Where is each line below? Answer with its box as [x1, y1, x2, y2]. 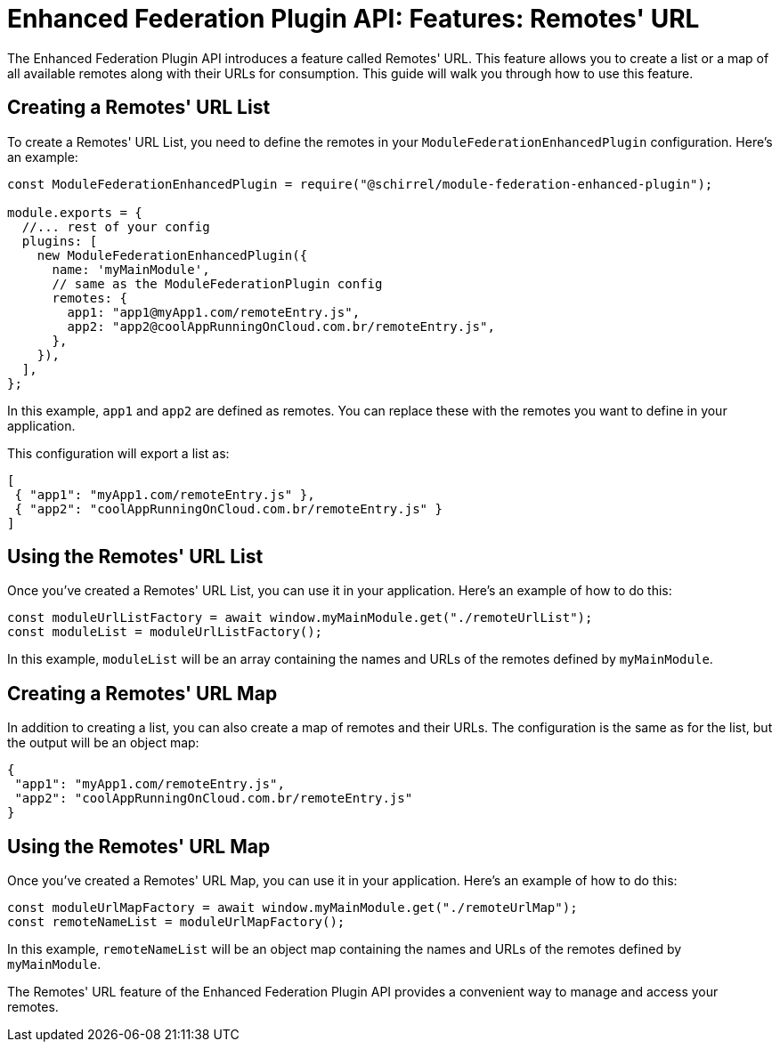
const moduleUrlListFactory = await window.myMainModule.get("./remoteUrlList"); [7, 610, 593, 625]
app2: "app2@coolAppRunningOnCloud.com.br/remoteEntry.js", [67, 319, 495, 334]
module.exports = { [7, 205, 142, 220]
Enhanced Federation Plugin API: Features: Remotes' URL [7, 4, 700, 34]
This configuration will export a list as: [7, 445, 230, 461]
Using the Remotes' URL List [7, 545, 264, 569]
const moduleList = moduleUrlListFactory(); [7, 625, 323, 640]
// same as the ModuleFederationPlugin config [52, 276, 383, 291]
